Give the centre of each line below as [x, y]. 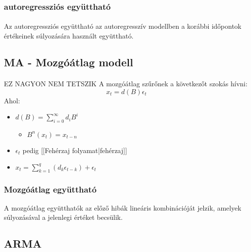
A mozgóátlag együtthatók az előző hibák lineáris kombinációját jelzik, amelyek [123, 207]
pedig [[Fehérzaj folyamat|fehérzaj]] [75, 150]
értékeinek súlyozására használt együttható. [69, 36]
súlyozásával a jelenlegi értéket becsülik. [63, 217]
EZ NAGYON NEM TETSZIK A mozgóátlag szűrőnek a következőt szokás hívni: [126, 83]
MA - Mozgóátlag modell [69, 62]
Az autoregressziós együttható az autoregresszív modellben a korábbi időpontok [123, 26]
